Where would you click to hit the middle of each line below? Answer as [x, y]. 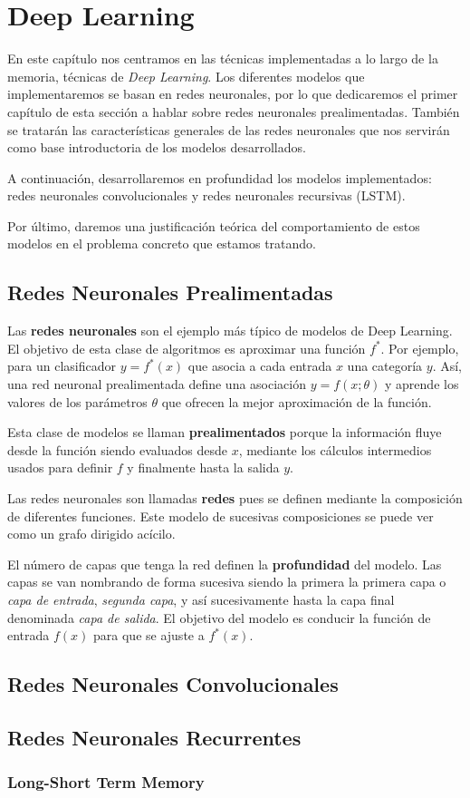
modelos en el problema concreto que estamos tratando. [162, 243]
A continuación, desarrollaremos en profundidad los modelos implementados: [220, 177]
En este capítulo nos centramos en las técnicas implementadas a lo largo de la [223, 58]
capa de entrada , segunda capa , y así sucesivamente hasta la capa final [201, 599]
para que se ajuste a [149, 635]
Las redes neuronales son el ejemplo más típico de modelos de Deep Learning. [230, 331]
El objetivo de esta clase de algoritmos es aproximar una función [187, 348]
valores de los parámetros [77, 401]
